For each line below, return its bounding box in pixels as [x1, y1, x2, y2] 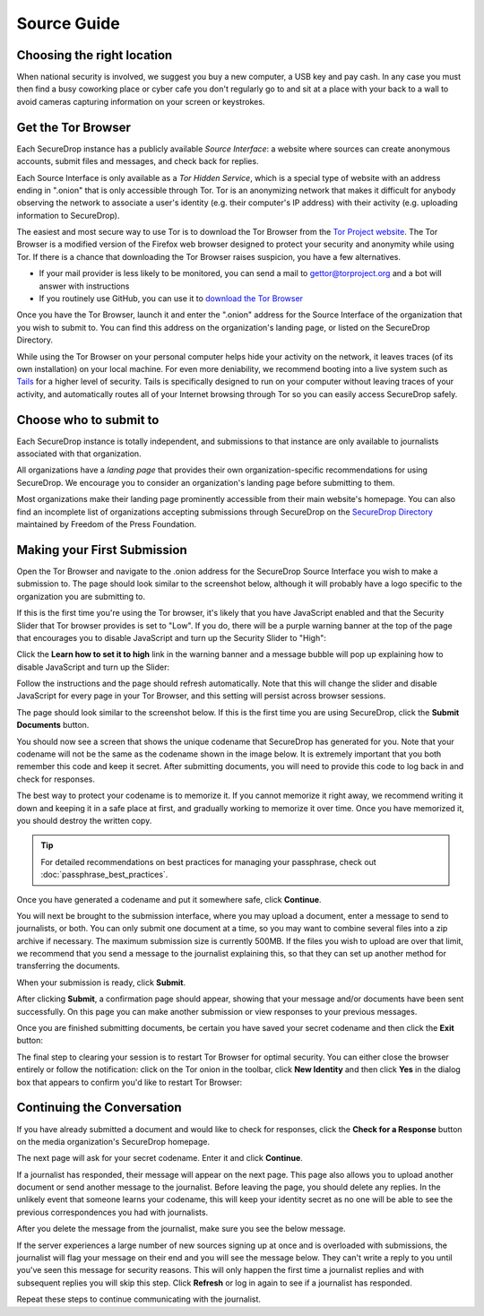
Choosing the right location [16, 48, 173, 63]
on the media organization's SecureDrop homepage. [16, 1136, 211, 1147]
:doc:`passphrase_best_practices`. [40, 870, 169, 880]
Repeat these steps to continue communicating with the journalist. [16, 1294, 262, 1304]
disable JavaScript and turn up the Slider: [16, 662, 170, 672]
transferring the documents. [16, 960, 121, 972]
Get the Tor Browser [16, 119, 132, 134]
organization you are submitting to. [16, 591, 146, 602]
